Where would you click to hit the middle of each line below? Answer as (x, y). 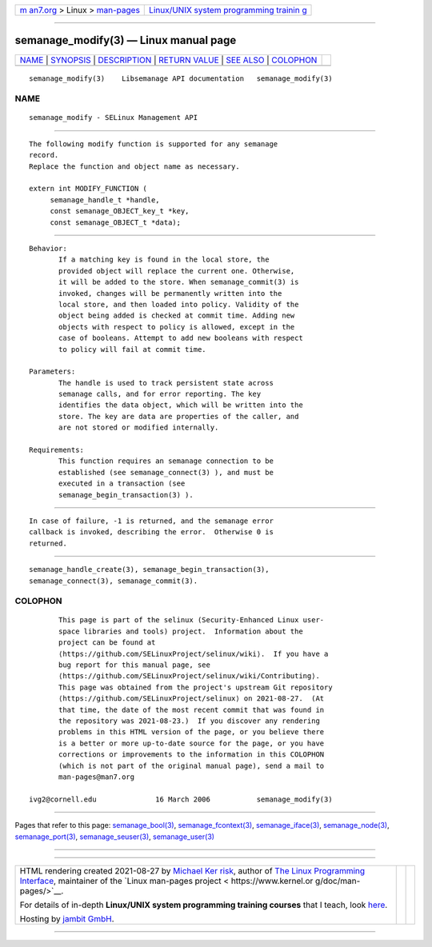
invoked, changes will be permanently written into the (170, 293)
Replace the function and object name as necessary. (134, 166)
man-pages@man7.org (97, 777)
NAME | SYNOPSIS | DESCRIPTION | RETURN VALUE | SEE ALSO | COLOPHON (168, 60)
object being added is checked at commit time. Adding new (177, 316)
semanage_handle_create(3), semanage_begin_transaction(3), (149, 569)
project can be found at (107, 643)
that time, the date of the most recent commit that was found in (192, 709)
